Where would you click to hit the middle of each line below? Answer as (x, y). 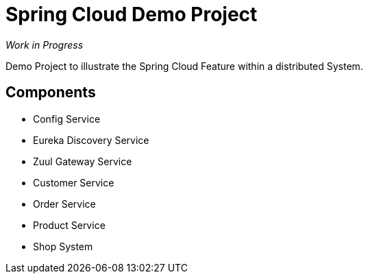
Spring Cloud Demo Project (132, 14)
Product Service (69, 225)
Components (51, 93)
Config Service (67, 119)
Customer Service (74, 182)
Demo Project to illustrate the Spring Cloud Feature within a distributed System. (184, 66)
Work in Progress (45, 45)
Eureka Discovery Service (91, 140)
